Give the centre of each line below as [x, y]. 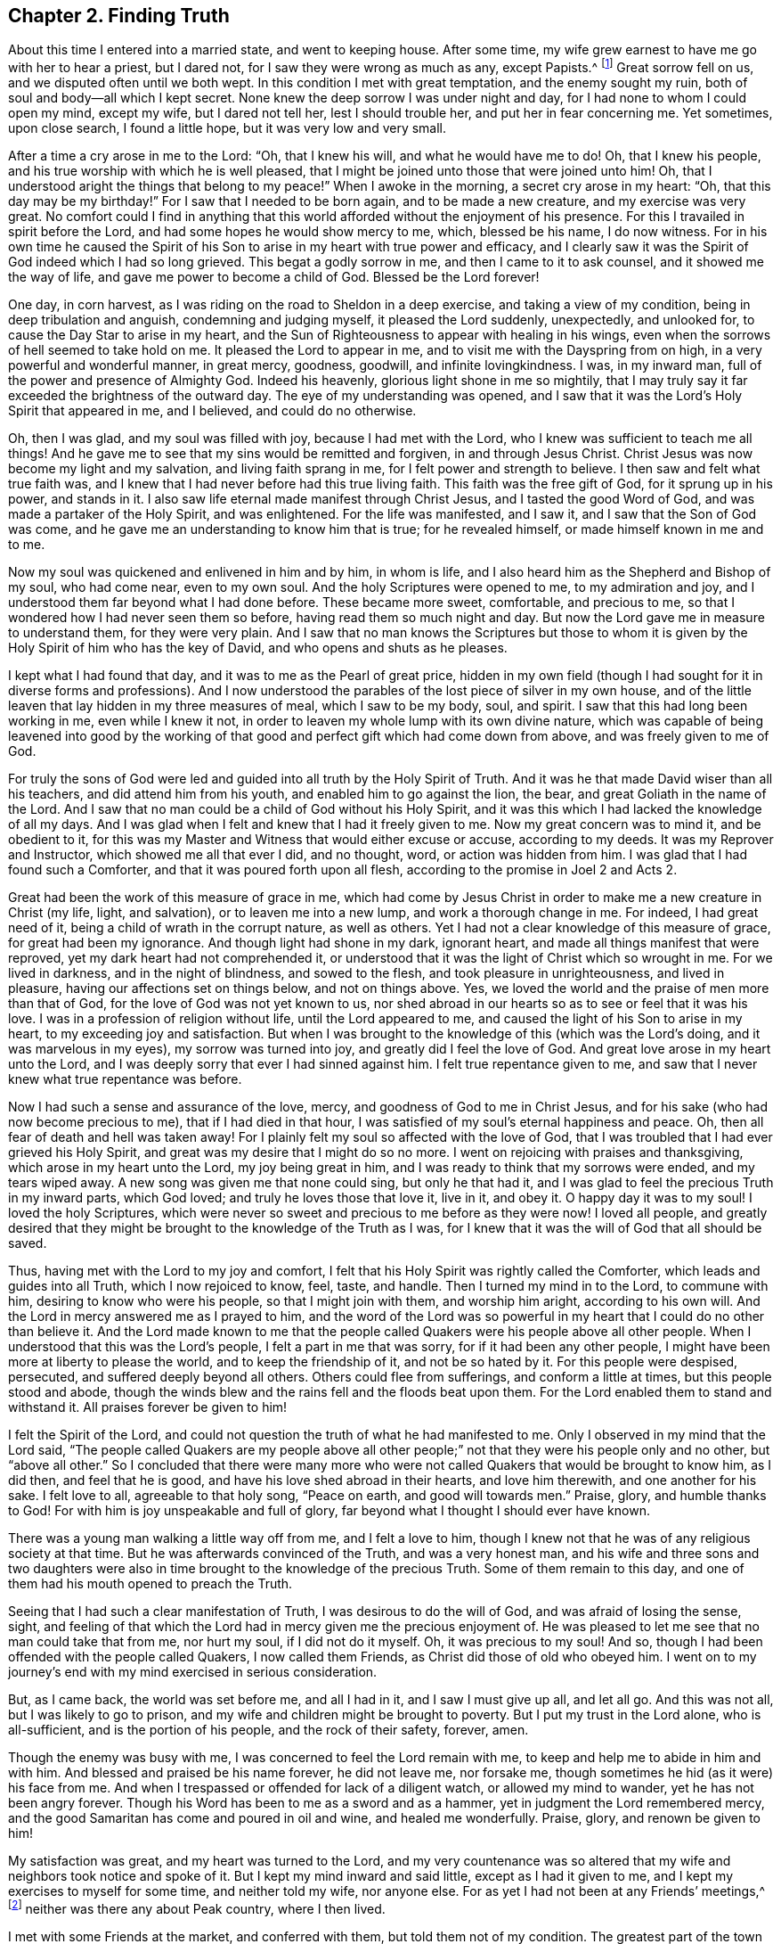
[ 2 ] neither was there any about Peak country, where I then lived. [197, 1907]
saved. [28, 1243]
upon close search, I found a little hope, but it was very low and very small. [228, 128]
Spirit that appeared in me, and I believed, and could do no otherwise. [212, 411]
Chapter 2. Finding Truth [119, 16]
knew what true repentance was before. [125, 1079]
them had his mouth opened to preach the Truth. [151, 1584]
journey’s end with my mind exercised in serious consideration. [193, 1672]
